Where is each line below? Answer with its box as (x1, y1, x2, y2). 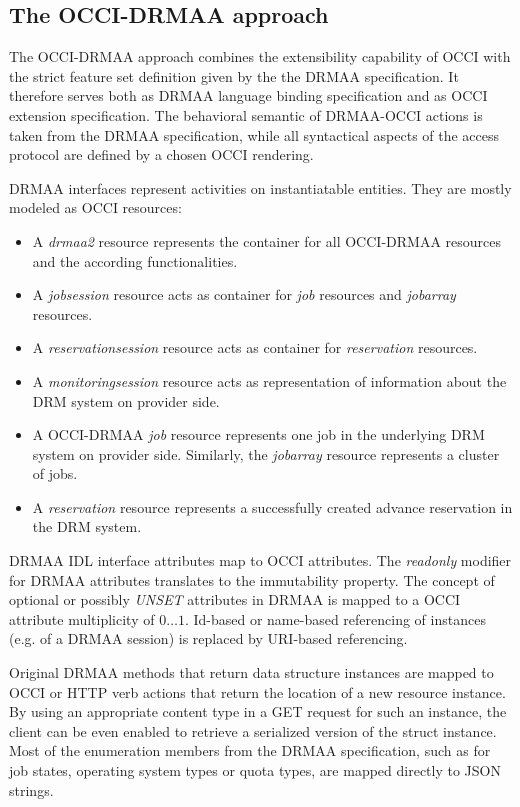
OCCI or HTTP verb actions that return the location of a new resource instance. (9, 681, 506, 702)
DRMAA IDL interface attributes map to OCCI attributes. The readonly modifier (9, 550, 512, 571)
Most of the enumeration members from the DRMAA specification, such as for (9, 740, 491, 761)
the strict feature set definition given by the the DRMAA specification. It (9, 65, 459, 86)
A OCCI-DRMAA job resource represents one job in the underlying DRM (32, 424, 485, 445)
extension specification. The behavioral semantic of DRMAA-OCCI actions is (9, 104, 483, 125)
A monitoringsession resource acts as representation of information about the (32, 370, 507, 391)
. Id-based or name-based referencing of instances (184, 608, 486, 629)
